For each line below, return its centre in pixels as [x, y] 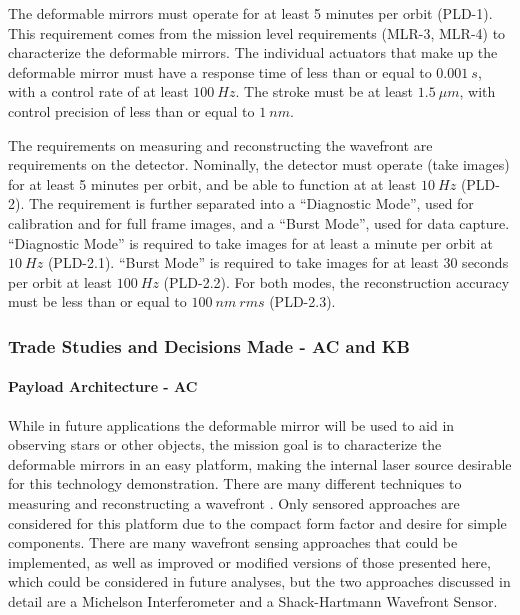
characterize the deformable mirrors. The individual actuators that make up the [253, 52]
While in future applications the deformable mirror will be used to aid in [231, 424]
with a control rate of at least [98, 91]
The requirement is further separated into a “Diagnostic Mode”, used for [251, 203]
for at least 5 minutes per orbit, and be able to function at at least [212, 183]
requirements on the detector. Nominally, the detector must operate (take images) [259, 164]
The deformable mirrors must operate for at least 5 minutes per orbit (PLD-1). [250, 13]
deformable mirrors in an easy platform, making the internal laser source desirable [260, 463]
